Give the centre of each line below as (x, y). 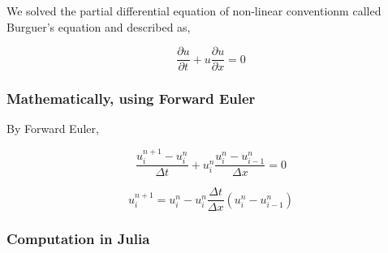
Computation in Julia (78, 239)
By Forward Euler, (53, 129)
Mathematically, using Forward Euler (131, 99)
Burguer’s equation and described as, (99, 26)
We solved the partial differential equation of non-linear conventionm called (194, 11)
